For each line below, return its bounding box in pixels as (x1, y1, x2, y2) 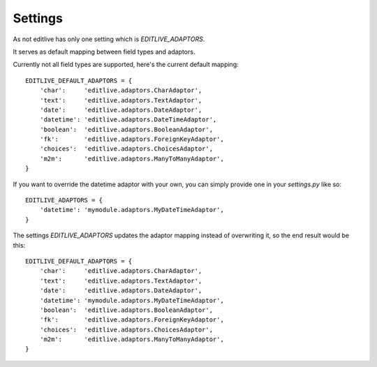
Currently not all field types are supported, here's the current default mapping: (13, 60, 239, 69)
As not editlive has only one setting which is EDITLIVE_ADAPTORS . (13, 35, 205, 43)
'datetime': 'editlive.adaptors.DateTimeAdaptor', (39, 116, 217, 123)
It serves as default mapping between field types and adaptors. (13, 47, 195, 56)
